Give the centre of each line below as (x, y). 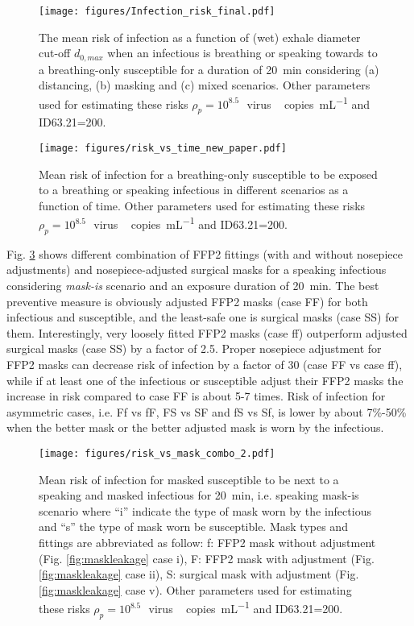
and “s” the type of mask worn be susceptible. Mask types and (193, 527)
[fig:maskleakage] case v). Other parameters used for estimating (195, 589)
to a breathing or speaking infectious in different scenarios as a (194, 190)
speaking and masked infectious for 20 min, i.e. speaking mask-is (199, 495)
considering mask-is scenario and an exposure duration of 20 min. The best (193, 286)
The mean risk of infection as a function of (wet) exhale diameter (200, 37)
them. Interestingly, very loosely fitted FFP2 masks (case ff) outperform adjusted (207, 332)
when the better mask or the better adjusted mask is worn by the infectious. (195, 427)
